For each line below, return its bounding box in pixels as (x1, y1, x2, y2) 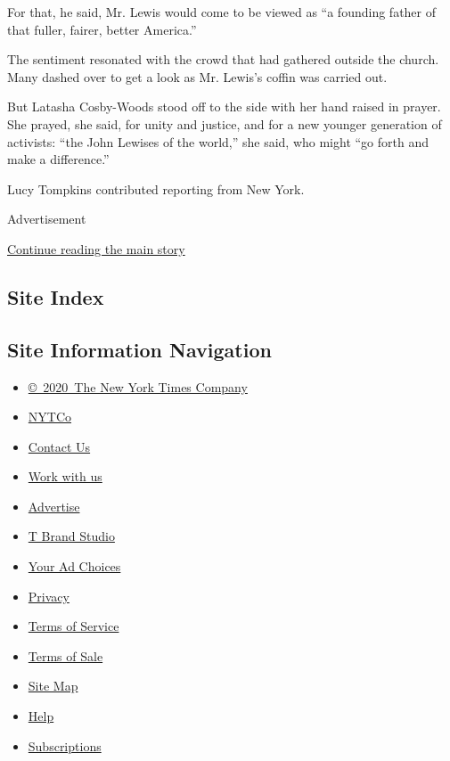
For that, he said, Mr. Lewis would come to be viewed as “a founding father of (7, 3, 437, 20)
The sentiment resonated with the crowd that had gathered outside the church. (7, 50, 439, 69)
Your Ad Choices (28, 557, 121, 576)
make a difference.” (7, 150, 110, 168)
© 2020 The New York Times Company (28, 377, 248, 396)
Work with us (28, 467, 102, 486)
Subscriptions (28, 736, 102, 755)
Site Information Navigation (7, 335, 272, 363)
